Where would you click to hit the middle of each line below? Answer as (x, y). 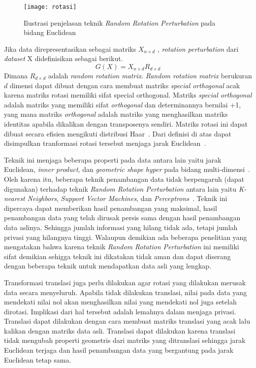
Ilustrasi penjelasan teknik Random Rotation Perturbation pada (120, 22)
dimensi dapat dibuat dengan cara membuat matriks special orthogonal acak (125, 85)
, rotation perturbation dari (198, 49)
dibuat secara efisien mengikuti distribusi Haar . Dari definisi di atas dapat (118, 133)
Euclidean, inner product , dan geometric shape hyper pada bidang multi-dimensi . (127, 169)
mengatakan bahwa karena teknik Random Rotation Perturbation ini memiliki (122, 247)
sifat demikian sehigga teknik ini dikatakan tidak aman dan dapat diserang (117, 256)
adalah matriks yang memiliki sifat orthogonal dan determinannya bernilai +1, (123, 104)
